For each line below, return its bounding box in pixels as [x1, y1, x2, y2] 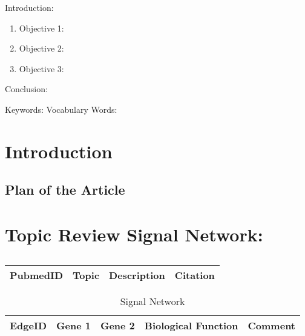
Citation [174, 267, 215, 282]
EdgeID [10, 318, 47, 332]
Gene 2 [100, 318, 135, 332]
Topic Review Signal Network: [5, 221, 263, 246]
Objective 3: [19, 62, 64, 75]
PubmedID [10, 267, 64, 282]
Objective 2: [19, 42, 64, 55]
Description [109, 267, 165, 282]
